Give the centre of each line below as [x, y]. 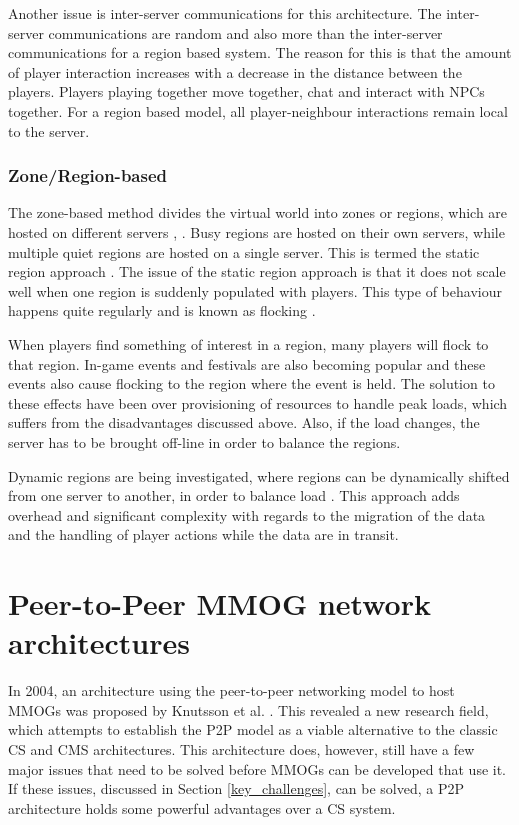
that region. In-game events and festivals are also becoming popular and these [247, 363]
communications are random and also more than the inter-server [245, 32]
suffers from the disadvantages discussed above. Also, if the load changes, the [244, 422]
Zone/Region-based [87, 175]
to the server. [49, 130]
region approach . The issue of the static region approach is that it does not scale [257, 271]
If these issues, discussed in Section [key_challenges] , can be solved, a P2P [236, 788]
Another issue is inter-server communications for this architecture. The [225, 13]
